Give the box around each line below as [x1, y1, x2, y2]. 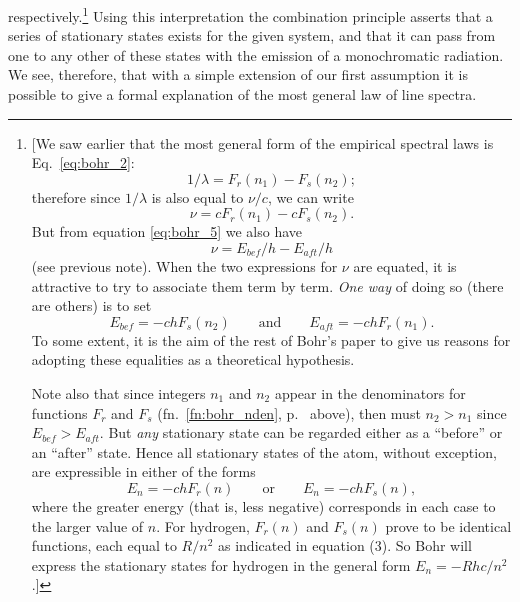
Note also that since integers [31, 382, 206, 403]
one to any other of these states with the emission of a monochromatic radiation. [8, 44, 504, 65]
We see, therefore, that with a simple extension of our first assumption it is [8, 64, 468, 85]
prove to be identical [385, 515, 512, 536]
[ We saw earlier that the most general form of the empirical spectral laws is [31, 132, 494, 153]
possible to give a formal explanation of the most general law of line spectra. [8, 84, 477, 105]
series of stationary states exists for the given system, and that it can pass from [8, 25, 496, 46]
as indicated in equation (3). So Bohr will [218, 535, 472, 556]
